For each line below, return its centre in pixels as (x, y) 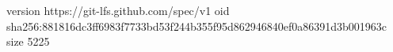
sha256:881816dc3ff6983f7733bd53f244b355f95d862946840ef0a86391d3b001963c (197, 26)
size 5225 (28, 41)
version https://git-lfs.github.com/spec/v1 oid (118, 10)
